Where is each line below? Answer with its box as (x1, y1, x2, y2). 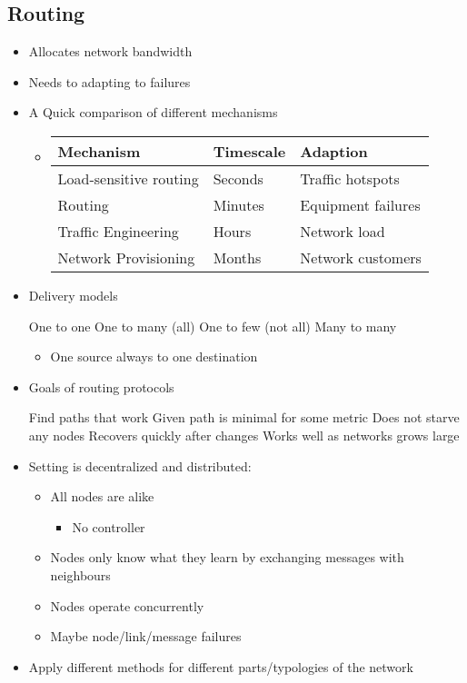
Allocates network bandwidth (28, 42, 193, 61)
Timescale (213, 140, 286, 162)
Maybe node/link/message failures (50, 627, 242, 646)
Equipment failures (300, 193, 421, 215)
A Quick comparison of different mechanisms (28, 103, 278, 122)
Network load (300, 220, 385, 242)
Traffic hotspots (300, 167, 400, 189)
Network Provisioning (57, 246, 195, 268)
